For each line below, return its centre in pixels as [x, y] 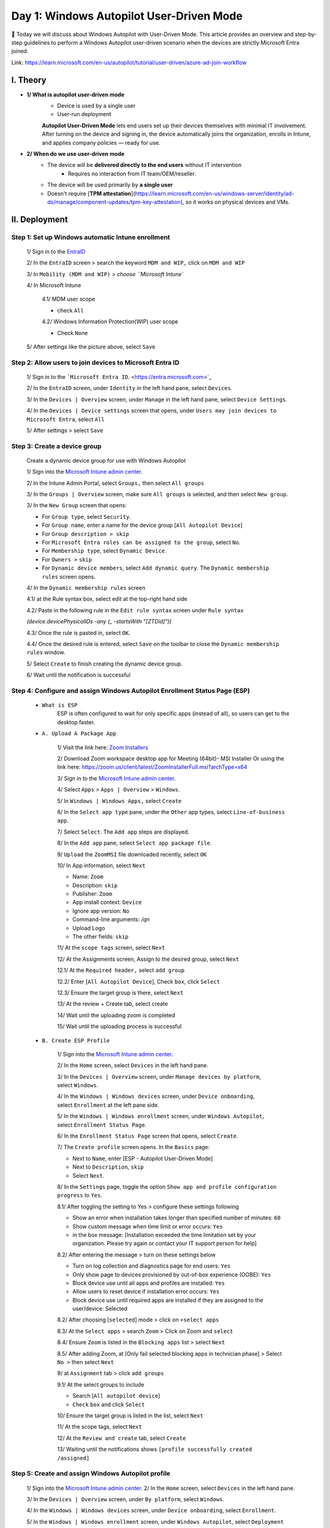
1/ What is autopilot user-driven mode [75, 94]
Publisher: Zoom [92, 894]
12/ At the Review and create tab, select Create [122, 1438]
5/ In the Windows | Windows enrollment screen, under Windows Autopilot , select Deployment [155, 1521]
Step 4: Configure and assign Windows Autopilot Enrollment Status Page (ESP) [131, 691]
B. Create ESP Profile [76, 1040]
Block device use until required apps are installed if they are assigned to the [168, 1300]
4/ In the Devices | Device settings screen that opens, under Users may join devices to [152, 411]
